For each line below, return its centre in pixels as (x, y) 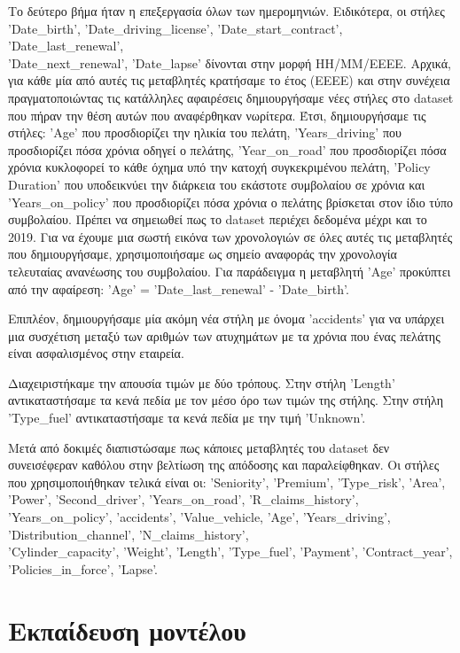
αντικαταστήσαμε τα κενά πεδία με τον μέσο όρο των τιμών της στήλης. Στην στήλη (226, 400)
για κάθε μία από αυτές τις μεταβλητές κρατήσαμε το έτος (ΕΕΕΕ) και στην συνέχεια (229, 80)
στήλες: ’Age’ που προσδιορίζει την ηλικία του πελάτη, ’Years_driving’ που (205, 132)
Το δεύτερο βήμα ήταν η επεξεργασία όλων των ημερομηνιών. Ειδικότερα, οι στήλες (226, 11)
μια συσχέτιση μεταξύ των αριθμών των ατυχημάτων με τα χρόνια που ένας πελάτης (224, 335)
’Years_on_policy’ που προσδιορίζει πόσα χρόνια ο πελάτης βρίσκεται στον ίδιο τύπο (230, 202)
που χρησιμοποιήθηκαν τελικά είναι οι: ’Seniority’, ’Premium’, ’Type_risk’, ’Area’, (227, 482)
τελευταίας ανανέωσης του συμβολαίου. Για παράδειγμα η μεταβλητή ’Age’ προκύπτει (230, 271)
